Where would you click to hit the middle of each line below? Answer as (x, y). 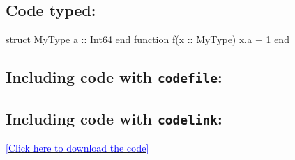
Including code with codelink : (114, 118)
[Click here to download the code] (77, 147)
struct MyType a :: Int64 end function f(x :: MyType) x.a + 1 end (147, 39)
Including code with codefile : (114, 77)
